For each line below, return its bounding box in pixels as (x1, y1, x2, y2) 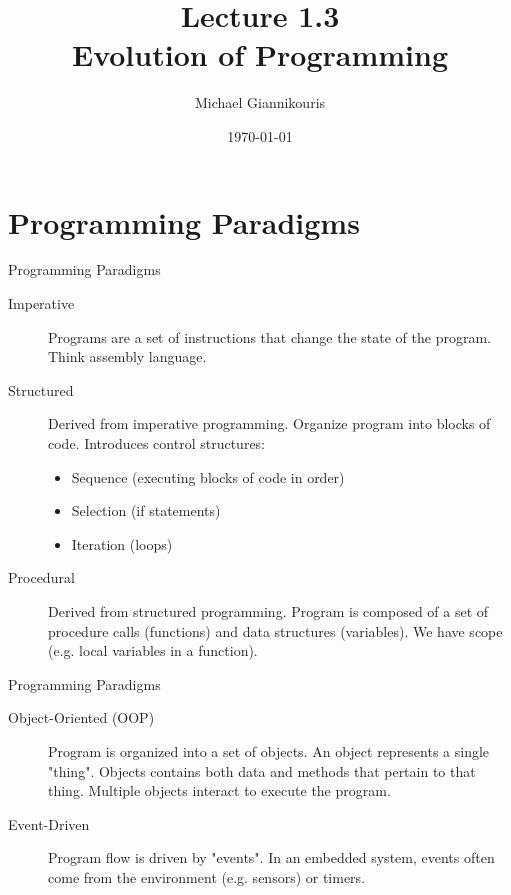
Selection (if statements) (71, 500, 221, 521)
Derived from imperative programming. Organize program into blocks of (48, 413, 491, 434)
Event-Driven (8, 813, 90, 834)
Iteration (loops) (71, 533, 173, 554)
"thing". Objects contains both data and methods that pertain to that (48, 760, 476, 781)
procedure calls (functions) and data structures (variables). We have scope (48, 620, 503, 641)
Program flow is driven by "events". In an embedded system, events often (48, 847, 495, 868)
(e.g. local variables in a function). (48, 640, 258, 661)
